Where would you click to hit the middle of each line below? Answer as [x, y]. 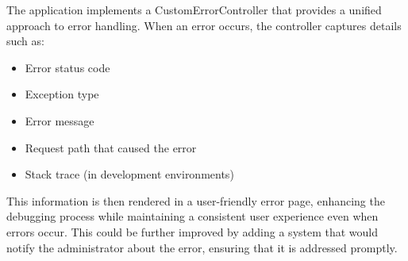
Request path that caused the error [111, 147]
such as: [25, 41]
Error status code [67, 67]
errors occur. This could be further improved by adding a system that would [192, 231]
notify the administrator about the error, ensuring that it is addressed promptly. [202, 247]
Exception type [62, 94]
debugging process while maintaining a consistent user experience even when [192, 216]
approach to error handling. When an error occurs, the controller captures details [204, 25]
